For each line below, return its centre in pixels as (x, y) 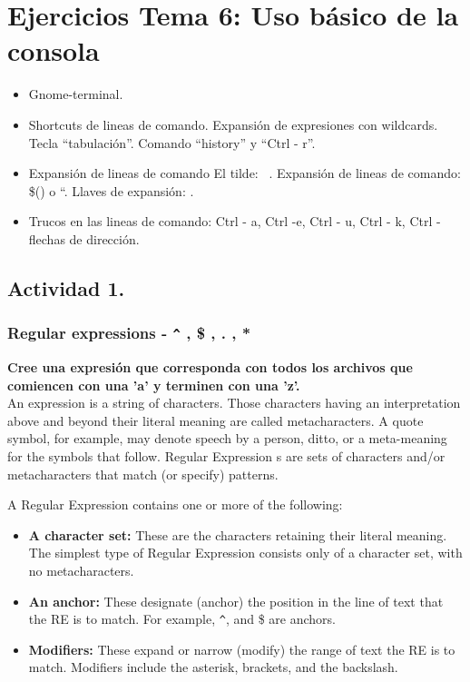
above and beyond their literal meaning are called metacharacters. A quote (215, 420)
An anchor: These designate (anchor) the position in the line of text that (236, 601)
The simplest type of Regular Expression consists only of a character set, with (245, 553)
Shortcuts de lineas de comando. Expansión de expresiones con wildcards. (233, 124)
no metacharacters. (81, 570)
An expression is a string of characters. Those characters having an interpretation (234, 403)
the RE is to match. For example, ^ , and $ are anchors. (182, 619)
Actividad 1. (66, 287)
